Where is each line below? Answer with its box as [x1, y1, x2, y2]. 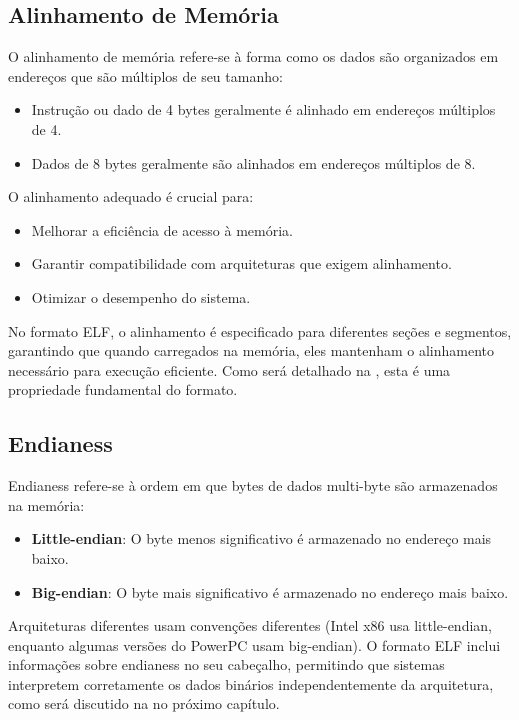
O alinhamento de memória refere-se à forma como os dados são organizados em [8, 46, 499, 67]
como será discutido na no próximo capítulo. [8, 693, 280, 714]
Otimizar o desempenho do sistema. [31, 286, 251, 307]
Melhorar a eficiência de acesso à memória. [31, 219, 293, 240]
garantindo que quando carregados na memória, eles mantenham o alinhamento [8, 340, 495, 361]
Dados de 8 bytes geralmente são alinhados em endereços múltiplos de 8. [31, 152, 476, 173]
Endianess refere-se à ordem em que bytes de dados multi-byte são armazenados [8, 475, 498, 496]
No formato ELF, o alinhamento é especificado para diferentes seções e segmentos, [8, 320, 512, 341]
